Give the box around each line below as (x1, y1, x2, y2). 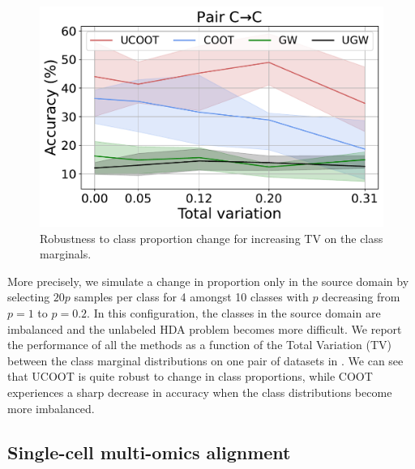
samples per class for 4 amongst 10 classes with (74, 288, 309, 305)
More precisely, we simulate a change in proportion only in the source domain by (7, 272, 409, 289)
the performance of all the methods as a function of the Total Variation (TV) (7, 336, 391, 353)
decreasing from (322, 288, 400, 305)
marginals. (40, 245, 92, 262)
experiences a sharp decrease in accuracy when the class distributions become (7, 383, 392, 400)
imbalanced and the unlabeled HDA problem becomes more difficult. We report (7, 320, 402, 337)
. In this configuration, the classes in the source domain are (87, 305, 381, 321)
